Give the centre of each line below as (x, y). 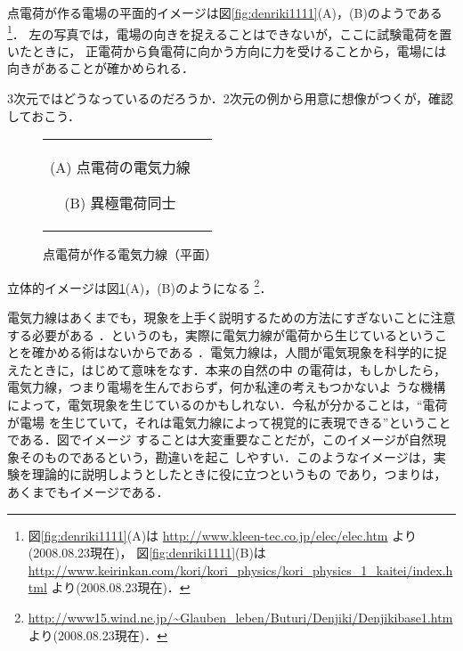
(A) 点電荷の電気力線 (120, 167)
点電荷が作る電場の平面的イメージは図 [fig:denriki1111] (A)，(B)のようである (225, 12)
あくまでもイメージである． (88, 492)
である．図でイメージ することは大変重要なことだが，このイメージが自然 (221, 439)
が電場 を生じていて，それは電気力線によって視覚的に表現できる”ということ (229, 422)
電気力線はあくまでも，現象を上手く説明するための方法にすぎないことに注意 (231, 317)
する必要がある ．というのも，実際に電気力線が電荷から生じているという (221, 334)
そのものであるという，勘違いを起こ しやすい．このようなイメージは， (226, 456)
